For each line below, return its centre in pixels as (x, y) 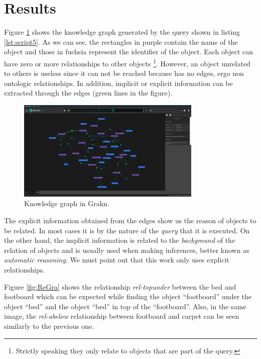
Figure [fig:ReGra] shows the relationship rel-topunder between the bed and (120, 286)
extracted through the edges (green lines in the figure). (88, 93)
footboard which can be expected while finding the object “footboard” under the (128, 296)
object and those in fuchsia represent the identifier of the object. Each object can (128, 52)
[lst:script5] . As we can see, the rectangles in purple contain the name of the (121, 41)
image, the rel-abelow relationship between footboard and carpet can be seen (122, 316)
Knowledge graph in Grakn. (67, 203)
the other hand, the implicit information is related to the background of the (120, 240)
